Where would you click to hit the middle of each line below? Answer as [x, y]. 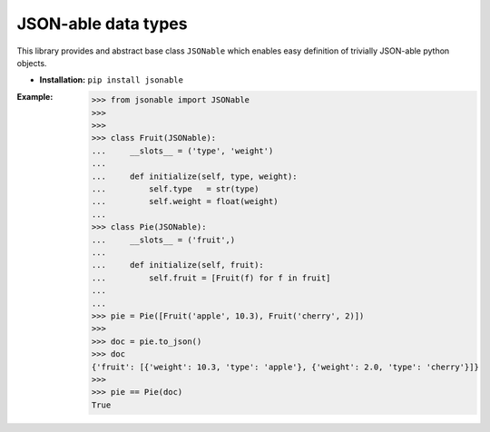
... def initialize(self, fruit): [178, 265]
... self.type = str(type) [175, 189]
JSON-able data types [102, 24]
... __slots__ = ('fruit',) [163, 240]
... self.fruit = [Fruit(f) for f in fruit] [211, 278]
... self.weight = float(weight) [185, 201]
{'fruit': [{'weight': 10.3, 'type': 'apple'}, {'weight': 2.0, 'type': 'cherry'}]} [285, 367]
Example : [35, 96]
